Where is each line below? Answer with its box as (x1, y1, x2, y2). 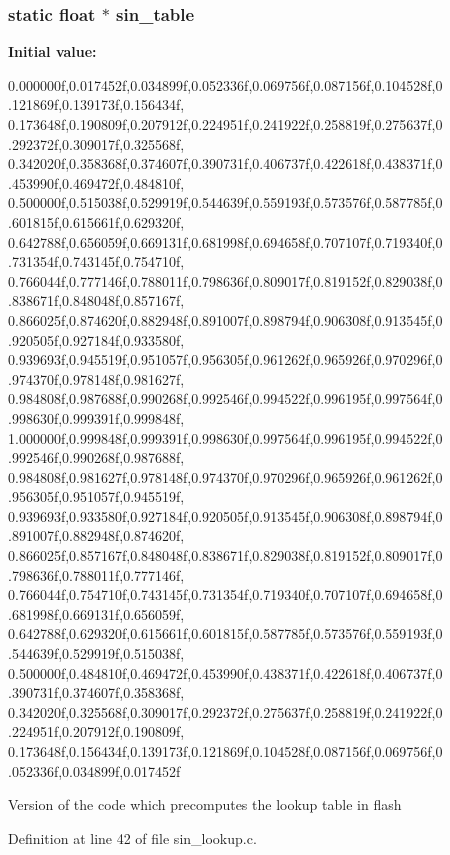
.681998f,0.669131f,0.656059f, (8, 603, 185, 624)
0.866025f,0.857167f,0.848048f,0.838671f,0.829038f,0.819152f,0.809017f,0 (8, 545, 443, 566)
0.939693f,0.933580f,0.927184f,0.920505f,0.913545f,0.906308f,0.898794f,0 (8, 505, 443, 526)
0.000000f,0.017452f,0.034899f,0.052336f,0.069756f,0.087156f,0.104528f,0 (8, 74, 443, 95)
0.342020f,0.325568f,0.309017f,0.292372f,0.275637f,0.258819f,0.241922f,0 (8, 701, 443, 722)
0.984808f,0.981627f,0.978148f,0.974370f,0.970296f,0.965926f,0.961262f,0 (8, 466, 443, 487)
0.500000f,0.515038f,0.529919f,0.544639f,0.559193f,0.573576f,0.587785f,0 (8, 192, 443, 213)
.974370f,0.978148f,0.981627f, (8, 368, 185, 389)
